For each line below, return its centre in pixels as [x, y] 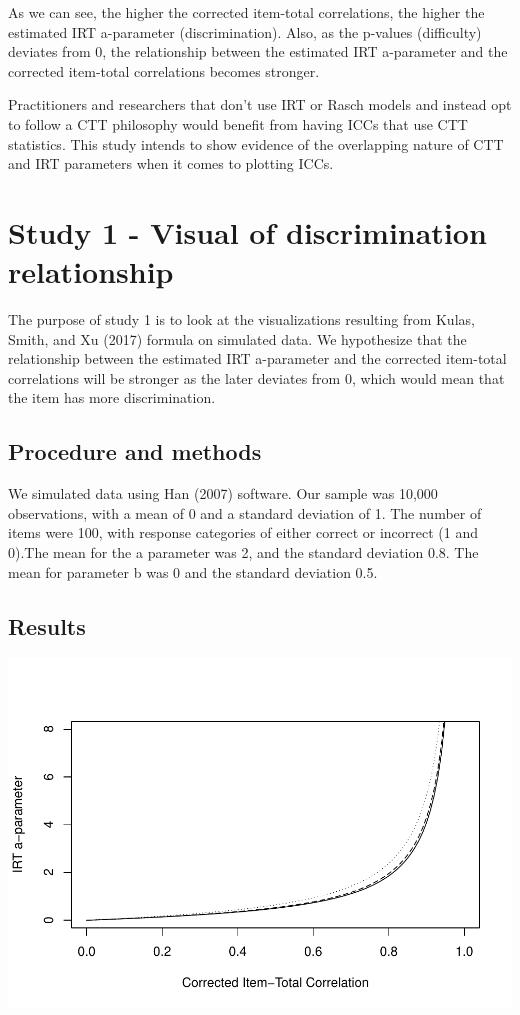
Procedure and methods [135, 451]
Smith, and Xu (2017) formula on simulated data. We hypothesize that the [237, 338]
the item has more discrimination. [112, 397]
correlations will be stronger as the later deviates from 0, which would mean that [256, 377]
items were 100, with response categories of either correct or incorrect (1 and [243, 532]
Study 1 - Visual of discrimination [247, 231]
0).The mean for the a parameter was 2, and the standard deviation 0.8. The [243, 552]
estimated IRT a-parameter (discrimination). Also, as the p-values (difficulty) [245, 31]
